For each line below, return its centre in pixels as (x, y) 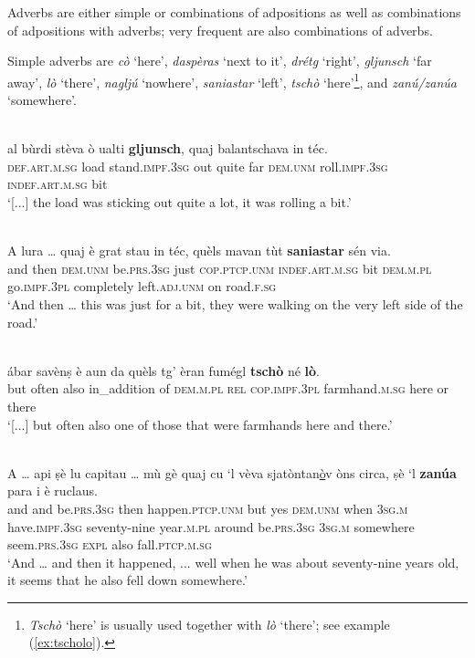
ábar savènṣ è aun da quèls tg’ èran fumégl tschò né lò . (164, 370)
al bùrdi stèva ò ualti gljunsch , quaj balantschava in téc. (168, 148)
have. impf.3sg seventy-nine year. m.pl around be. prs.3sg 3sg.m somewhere (211, 526)
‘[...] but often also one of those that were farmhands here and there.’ (200, 424)
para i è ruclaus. (53, 491)
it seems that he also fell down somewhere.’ (127, 580)
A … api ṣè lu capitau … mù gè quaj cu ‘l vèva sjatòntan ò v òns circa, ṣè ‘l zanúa (232, 472)
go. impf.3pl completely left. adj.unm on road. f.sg (142, 286)
